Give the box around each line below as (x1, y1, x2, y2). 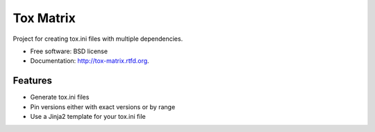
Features (12, 75, 52, 86)
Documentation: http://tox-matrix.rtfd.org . (30, 57, 149, 65)
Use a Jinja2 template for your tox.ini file (30, 113, 146, 121)
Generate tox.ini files (30, 93, 90, 102)
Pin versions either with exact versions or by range (30, 102, 176, 111)
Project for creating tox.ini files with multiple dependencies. (12, 35, 183, 43)
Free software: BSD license (30, 47, 108, 55)
